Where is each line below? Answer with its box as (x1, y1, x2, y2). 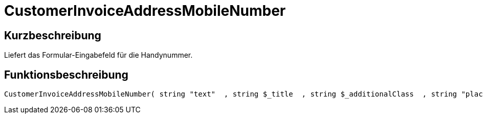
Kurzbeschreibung (4, 29, 101, 42)
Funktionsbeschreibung (4, 68, 128, 81)
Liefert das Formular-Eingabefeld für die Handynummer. (4, 51, 193, 60)
